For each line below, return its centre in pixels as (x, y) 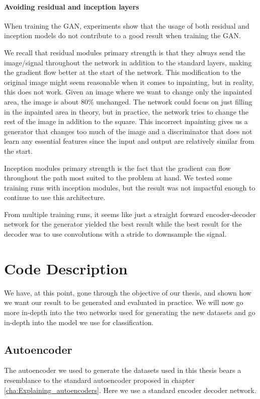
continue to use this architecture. (55, 197)
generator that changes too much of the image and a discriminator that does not (128, 131)
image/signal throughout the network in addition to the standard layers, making (128, 62)
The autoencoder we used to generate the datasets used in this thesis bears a (123, 370)
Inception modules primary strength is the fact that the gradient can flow (117, 168)
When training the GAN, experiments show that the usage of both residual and (127, 25)
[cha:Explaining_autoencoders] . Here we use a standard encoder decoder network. (130, 390)
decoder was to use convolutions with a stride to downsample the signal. (115, 234)
